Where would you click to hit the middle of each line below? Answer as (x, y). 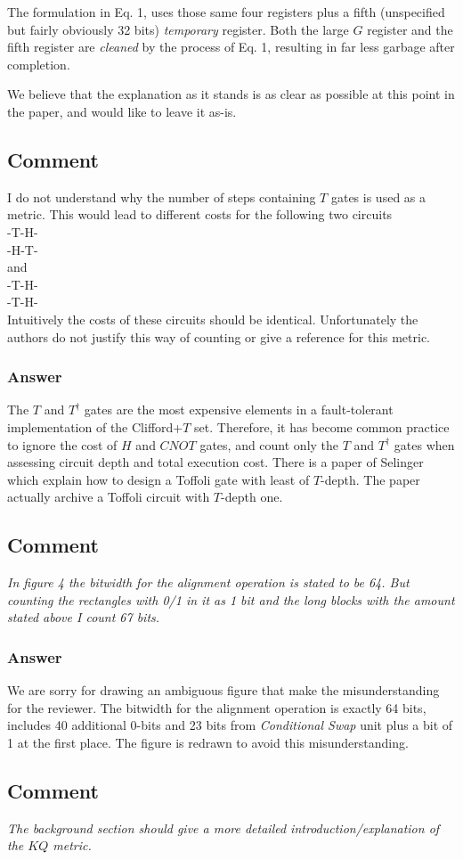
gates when (424, 444)
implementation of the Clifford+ (95, 426)
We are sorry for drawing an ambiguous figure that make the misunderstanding (223, 690)
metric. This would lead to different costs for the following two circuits (200, 214)
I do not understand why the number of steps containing (162, 197)
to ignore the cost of (62, 444)
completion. (39, 64)
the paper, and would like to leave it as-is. (122, 111)
